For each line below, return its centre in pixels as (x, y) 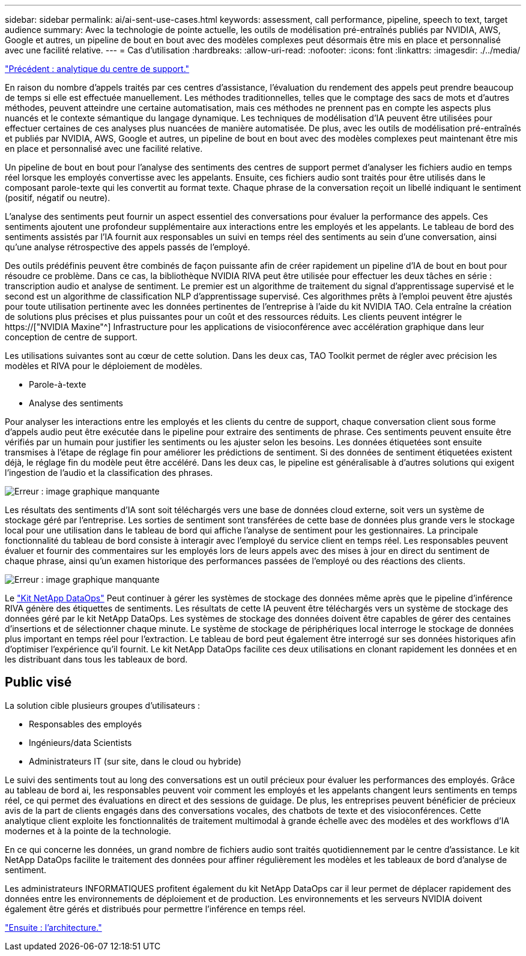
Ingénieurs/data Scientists (80, 742)
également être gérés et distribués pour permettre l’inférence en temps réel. (155, 909)
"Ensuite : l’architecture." (53, 927)
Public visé (38, 682)
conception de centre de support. (71, 337)
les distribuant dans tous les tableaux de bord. (96, 659)
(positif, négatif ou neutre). (58, 198)
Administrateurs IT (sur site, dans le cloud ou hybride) (135, 761)
